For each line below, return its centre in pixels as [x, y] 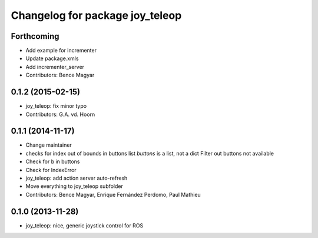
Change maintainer [49, 145]
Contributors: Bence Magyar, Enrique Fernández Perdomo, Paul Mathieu [113, 194]
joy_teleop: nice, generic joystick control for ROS [85, 225]
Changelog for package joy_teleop [96, 15]
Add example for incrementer [61, 51]
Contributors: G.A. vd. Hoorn [60, 114]
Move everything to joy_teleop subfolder [74, 186]
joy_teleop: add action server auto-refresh [77, 178]
